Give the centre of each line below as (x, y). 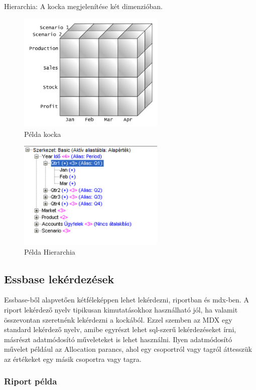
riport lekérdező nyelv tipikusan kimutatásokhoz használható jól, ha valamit (121, 309)
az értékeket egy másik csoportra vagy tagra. (73, 359)
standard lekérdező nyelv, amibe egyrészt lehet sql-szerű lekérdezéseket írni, (120, 329)
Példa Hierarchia (50, 251)
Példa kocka (43, 134)
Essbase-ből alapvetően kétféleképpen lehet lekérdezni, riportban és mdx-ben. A (126, 300)
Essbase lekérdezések (59, 279)
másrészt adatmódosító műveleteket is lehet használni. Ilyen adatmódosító (118, 339)
